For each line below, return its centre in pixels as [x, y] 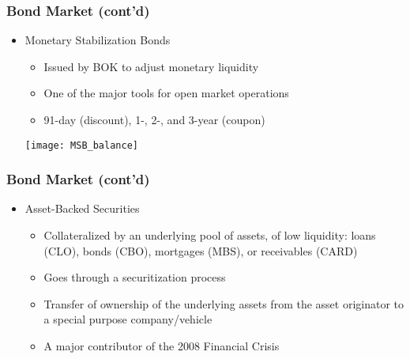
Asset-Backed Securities [82, 208]
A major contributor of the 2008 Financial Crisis [162, 346]
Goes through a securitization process [135, 277]
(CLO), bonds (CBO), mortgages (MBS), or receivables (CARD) [201, 250]
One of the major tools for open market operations [166, 93]
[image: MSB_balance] [81, 145]
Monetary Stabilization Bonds [98, 40]
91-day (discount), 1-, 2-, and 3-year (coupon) [154, 119]
